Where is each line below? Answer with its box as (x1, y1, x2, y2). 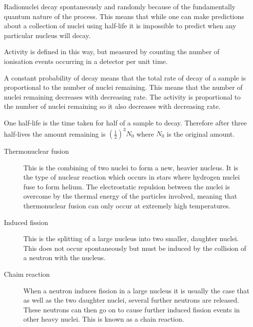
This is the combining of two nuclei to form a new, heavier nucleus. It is (23, 162, 238, 172)
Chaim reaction (4, 268, 50, 279)
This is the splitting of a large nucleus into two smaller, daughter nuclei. (23, 233, 239, 244)
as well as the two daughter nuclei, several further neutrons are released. (23, 295, 239, 305)
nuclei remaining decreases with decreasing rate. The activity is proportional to (4, 91, 241, 102)
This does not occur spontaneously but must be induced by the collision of (23, 243, 247, 253)
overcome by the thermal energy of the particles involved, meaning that (23, 191, 237, 201)
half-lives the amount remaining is (4, 128, 106, 139)
